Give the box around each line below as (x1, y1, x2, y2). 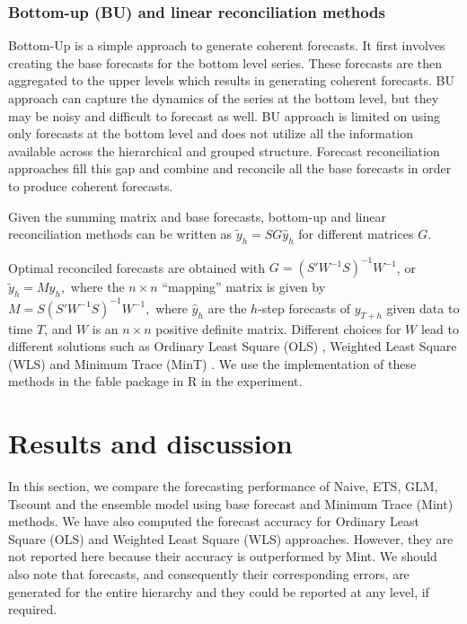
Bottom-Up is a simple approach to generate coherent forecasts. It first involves (8, 36, 445, 55)
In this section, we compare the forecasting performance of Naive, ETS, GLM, (8, 477, 438, 496)
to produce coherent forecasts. (8, 176, 173, 195)
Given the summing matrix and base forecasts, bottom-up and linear (8, 207, 386, 225)
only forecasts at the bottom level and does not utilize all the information (8, 124, 414, 143)
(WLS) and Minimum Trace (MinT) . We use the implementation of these (8, 354, 417, 373)
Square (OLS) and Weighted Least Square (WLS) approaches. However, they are (8, 529, 454, 548)
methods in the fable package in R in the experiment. (8, 372, 303, 391)
